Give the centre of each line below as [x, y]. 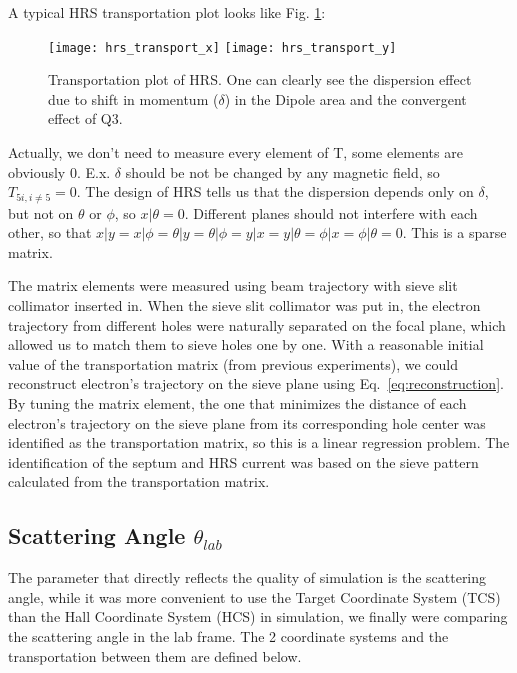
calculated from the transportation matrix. [139, 481]
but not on [41, 212]
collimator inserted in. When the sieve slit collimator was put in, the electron [244, 305]
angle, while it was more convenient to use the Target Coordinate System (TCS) [254, 596]
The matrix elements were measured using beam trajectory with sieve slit [233, 285]
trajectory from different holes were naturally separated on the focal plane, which [257, 324]
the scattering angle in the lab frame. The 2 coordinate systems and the [228, 635]
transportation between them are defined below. [155, 655]
